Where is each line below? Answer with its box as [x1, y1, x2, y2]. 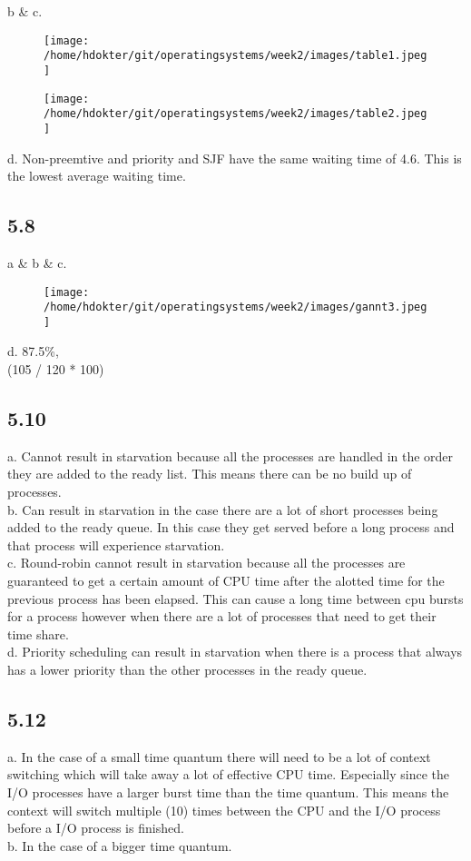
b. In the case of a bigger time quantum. [7, 836, 232, 855]
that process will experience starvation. [7, 535, 225, 554]
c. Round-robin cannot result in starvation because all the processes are [7, 553, 406, 572]
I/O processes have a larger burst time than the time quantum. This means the [7, 782, 449, 801]
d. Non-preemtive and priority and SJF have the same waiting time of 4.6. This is [7, 148, 462, 167]
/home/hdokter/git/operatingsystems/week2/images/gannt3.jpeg [44, 301, 427, 314]
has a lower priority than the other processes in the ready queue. [7, 660, 368, 678]
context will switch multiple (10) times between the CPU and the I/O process [7, 800, 441, 819]
